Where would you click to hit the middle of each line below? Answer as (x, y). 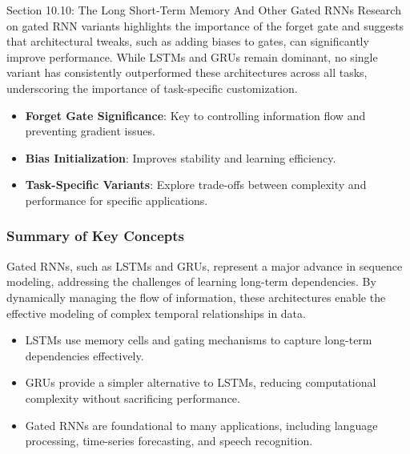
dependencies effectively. (84, 355)
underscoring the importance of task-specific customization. (152, 88)
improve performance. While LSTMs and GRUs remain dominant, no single (192, 56)
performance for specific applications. (117, 200)
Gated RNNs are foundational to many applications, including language (201, 425)
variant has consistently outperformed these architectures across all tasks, (187, 72)
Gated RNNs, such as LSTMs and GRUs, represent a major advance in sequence (205, 265)
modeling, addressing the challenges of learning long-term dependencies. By (191, 281)
